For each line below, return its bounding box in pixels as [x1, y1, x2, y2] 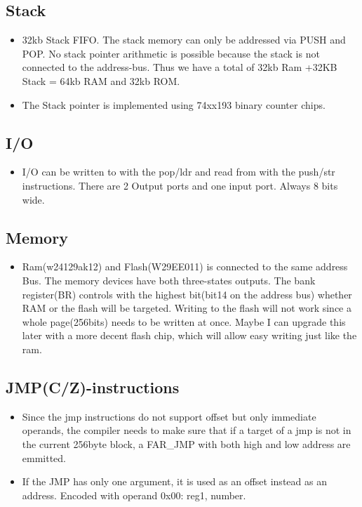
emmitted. [22, 450, 67, 465]
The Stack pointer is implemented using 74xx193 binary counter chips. [22, 97, 326, 112]
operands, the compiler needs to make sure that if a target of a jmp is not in [22, 423, 351, 437]
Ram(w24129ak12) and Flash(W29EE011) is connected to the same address [22, 259, 348, 274]
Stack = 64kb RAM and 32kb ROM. [22, 73, 180, 88]
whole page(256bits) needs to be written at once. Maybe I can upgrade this [22, 314, 346, 329]
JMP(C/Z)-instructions [6, 376, 180, 397]
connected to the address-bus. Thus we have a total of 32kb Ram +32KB [22, 60, 337, 74]
